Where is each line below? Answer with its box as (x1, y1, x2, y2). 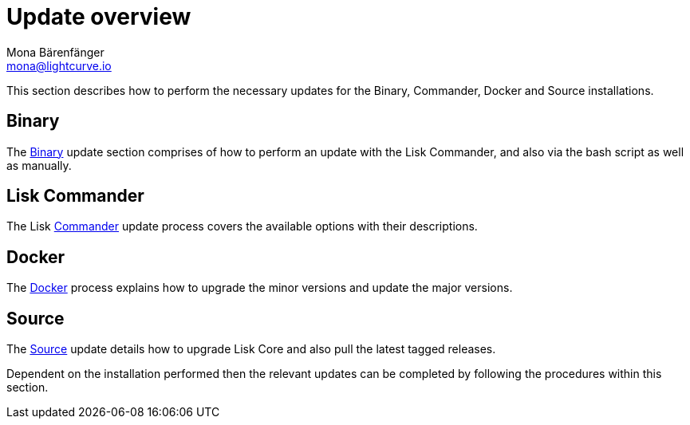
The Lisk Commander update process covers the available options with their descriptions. (6, 219, 478, 234)
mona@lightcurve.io (6, 58, 112, 73)
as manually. (6, 158, 72, 172)
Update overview (6, 3, 191, 30)
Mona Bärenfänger (6, 45, 104, 59)
